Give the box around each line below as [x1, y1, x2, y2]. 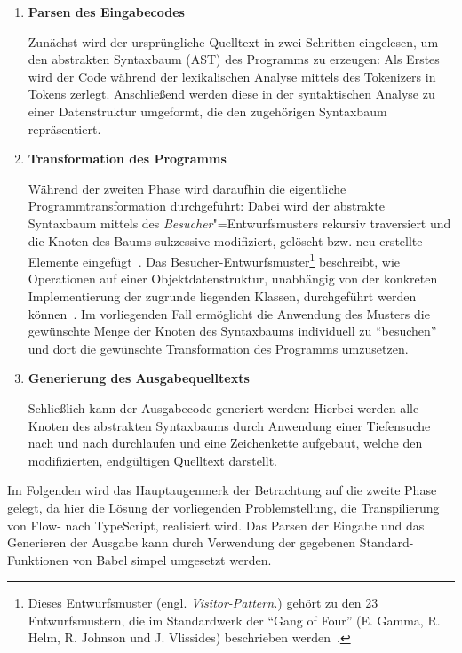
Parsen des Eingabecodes [28, 3, 185, 20]
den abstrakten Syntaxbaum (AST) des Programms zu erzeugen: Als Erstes [28, 50, 440, 68]
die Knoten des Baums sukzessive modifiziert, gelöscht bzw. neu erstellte [28, 231, 423, 250]
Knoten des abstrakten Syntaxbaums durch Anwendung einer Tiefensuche [28, 416, 431, 434]
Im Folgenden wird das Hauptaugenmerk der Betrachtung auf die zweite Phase [7, 481, 437, 499]
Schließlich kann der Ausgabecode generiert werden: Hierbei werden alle [28, 398, 419, 417]
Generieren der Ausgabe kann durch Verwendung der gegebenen [7, 533, 356, 552]
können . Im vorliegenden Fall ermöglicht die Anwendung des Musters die [28, 304, 430, 323]
